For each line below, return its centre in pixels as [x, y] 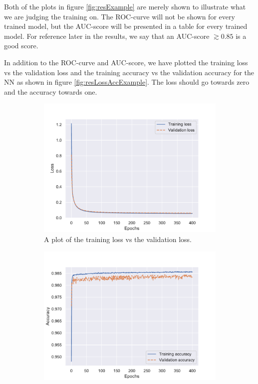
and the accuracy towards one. [51, 91]
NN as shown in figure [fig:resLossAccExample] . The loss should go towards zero [127, 82]
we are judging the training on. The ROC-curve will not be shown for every [120, 16]
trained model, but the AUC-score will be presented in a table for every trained [126, 26]
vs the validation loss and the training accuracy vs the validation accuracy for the [129, 72]
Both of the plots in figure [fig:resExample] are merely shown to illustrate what [125, 6]
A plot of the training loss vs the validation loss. [118, 239]
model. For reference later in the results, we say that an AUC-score [107, 36]
